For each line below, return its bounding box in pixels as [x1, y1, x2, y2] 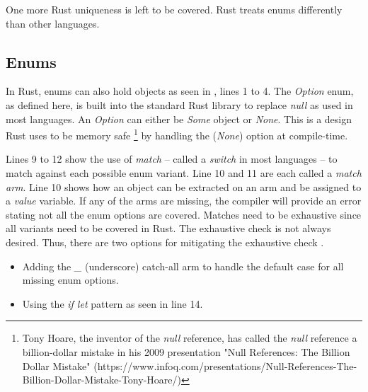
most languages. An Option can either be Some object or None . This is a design [6, 111, 352, 126]
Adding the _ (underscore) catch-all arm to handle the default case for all [22, 258, 344, 273]
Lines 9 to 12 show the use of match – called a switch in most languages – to [6, 151, 338, 166]
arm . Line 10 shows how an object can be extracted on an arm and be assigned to [6, 179, 362, 194]
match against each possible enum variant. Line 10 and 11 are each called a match [6, 166, 362, 180]
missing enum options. [22, 272, 119, 287]
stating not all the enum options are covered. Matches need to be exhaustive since [6, 207, 362, 221]
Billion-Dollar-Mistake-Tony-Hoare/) [22, 372, 181, 387]
